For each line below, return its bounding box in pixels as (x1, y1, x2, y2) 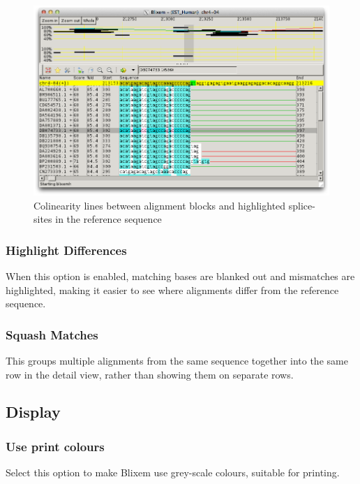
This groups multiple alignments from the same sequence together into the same (6, 353, 348, 367)
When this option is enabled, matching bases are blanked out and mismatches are (6, 268, 355, 283)
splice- (288, 198, 315, 212)
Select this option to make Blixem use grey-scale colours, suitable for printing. (6, 465, 340, 480)
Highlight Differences (6, 241, 127, 258)
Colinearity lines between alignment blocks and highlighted (33, 198, 286, 212)
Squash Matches (6, 325, 98, 343)
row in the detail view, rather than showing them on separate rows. (6, 367, 294, 381)
